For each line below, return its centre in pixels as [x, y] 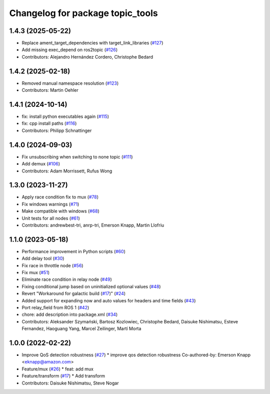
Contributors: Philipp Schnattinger [57, 130]
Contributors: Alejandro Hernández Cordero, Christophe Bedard [87, 57]
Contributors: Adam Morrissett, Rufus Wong [67, 171]
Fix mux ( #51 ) [36, 273]
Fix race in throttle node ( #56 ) [52, 265]
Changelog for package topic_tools [83, 13]
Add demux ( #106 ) [41, 164]
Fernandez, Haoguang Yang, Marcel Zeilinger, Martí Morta [81, 329]
